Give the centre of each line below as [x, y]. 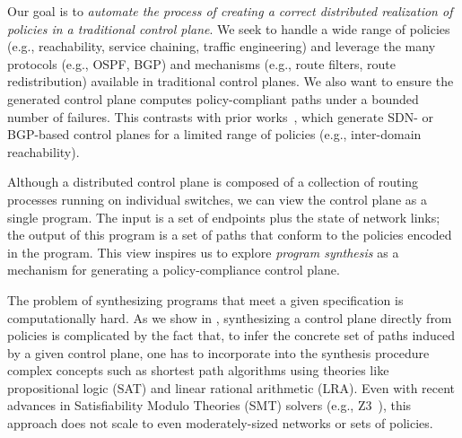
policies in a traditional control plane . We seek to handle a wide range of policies [229, 28]
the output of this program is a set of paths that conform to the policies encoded [230, 235]
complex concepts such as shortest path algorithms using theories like [198, 370]
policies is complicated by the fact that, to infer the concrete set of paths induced [231, 335]
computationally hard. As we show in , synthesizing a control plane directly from [230, 317]
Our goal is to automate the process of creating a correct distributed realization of [230, 11]
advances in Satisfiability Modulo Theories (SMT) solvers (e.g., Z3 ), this [209, 405]
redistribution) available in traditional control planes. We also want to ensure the [231, 81]
